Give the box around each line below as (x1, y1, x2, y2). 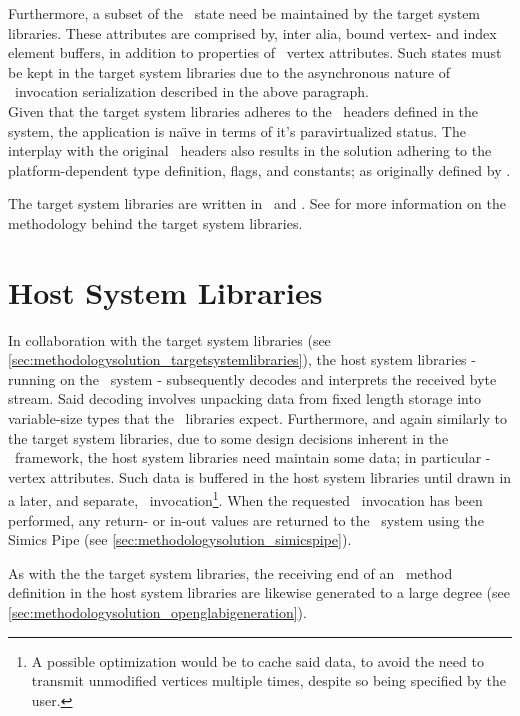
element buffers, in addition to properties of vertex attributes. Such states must (8, 42, 502, 63)
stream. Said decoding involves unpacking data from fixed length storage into (8, 388, 481, 409)
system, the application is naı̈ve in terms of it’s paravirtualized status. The (8, 120, 466, 141)
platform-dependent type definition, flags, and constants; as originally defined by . (8, 159, 511, 180)
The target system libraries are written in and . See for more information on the (8, 193, 506, 214)
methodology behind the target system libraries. (8, 212, 303, 233)
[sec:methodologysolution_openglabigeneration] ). (8, 602, 307, 623)
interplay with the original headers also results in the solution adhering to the (8, 140, 492, 161)
